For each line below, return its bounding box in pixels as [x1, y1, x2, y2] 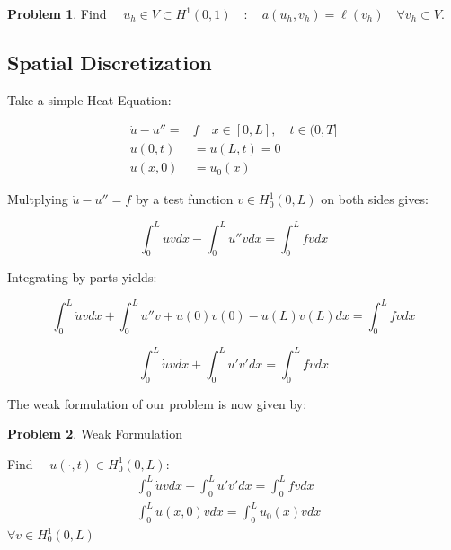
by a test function [135, 190, 234, 208]
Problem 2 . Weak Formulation [7, 424, 182, 443]
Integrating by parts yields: [7, 268, 157, 287]
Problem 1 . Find [7, 4, 107, 22]
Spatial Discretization [7, 48, 212, 75]
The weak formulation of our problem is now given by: [7, 394, 307, 412]
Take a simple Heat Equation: [7, 90, 172, 109]
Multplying [7, 190, 68, 208]
